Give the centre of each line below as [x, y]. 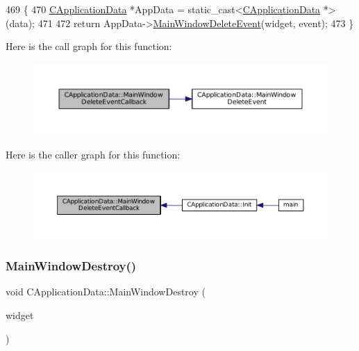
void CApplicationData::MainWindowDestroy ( [106, 292]
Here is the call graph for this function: [89, 46]
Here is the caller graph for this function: [93, 154]
